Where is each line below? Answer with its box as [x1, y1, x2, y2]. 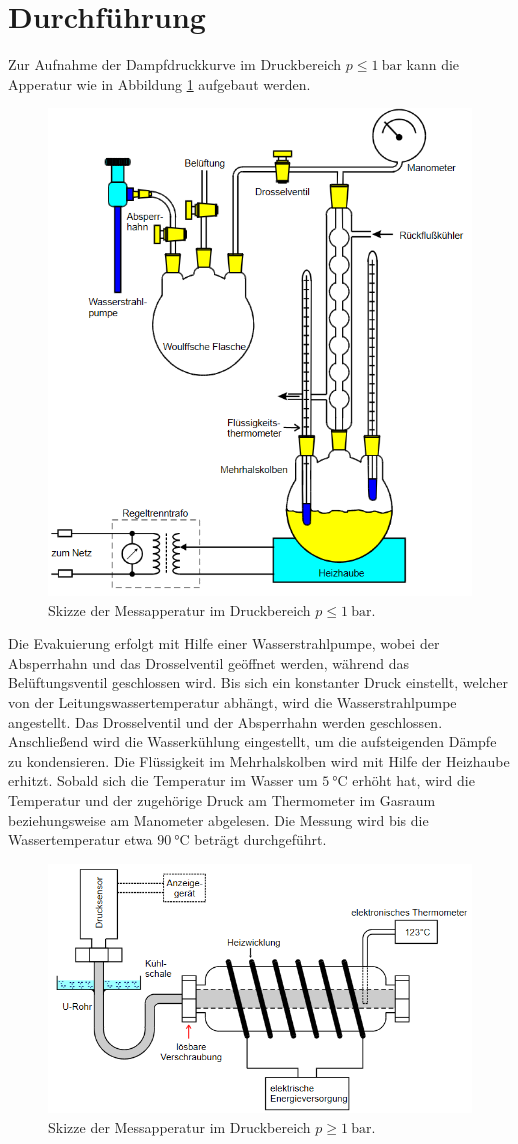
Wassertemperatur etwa [8, 829, 153, 850]
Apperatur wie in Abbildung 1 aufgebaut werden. [8, 73, 311, 94]
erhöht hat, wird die [352, 770, 475, 791]
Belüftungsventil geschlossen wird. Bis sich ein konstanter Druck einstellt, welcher [8, 672, 508, 693]
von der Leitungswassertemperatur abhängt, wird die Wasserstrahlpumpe [8, 692, 457, 712]
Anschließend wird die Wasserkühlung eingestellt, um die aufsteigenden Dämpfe [8, 731, 497, 752]
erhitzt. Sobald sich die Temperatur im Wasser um [8, 770, 318, 791]
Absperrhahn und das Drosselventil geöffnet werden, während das [8, 652, 409, 673]
